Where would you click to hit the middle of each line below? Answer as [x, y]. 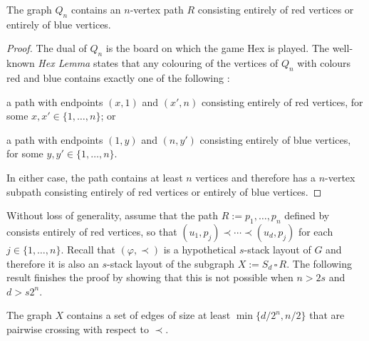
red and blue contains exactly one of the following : [118, 77]
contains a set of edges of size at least [149, 315]
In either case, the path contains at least [95, 177]
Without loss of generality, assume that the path [113, 215]
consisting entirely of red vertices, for [282, 101]
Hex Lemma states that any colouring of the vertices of [158, 63]
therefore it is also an [53, 263]
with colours [324, 63]
